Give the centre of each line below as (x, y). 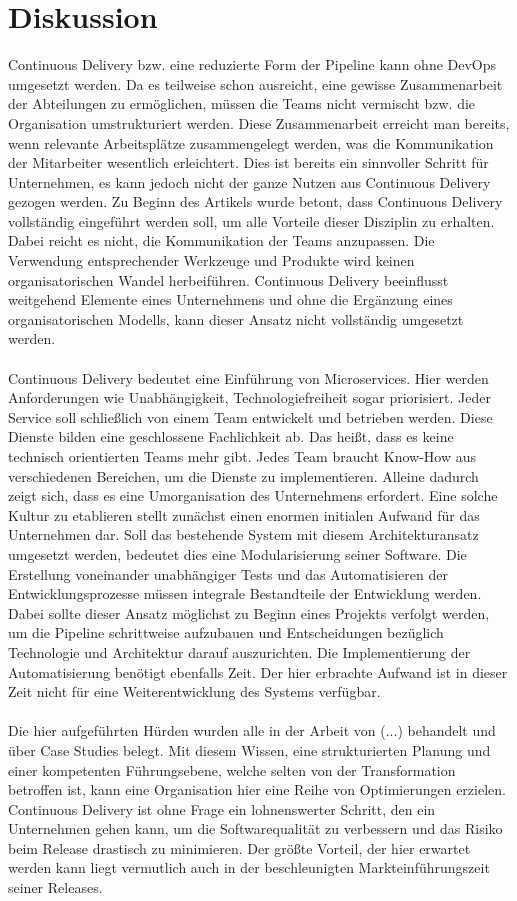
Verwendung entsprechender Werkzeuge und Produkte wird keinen (211, 260)
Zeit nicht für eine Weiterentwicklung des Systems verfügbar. (194, 691)
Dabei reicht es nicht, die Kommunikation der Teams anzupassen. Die (221, 240)
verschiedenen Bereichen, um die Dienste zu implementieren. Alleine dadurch (243, 475)
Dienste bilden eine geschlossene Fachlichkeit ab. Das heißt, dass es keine (231, 436)
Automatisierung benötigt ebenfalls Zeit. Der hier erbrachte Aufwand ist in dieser (258, 671)
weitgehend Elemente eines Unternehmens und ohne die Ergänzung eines (230, 299)
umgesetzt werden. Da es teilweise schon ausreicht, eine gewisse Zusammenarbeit (255, 83)
